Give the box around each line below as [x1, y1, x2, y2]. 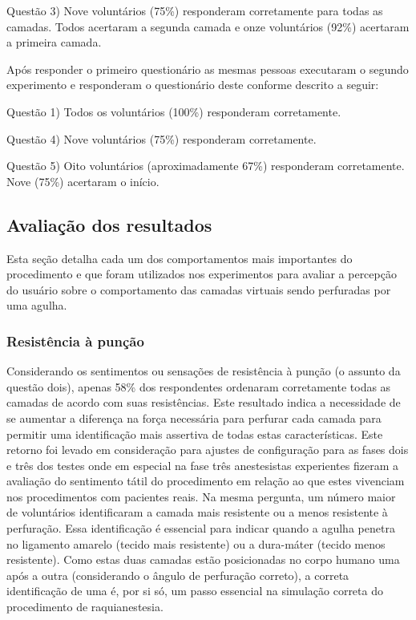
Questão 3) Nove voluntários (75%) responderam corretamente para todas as [6, 2, 383, 18]
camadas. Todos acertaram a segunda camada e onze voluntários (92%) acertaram [6, 18, 410, 34]
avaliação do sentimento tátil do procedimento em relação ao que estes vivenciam [6, 472, 405, 489]
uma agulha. [6, 297, 67, 314]
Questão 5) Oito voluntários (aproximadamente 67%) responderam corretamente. [6, 157, 405, 174]
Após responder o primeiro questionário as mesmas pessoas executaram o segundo [6, 60, 409, 77]
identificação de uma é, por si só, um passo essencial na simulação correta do [6, 582, 383, 599]
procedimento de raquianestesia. [6, 598, 164, 615]
